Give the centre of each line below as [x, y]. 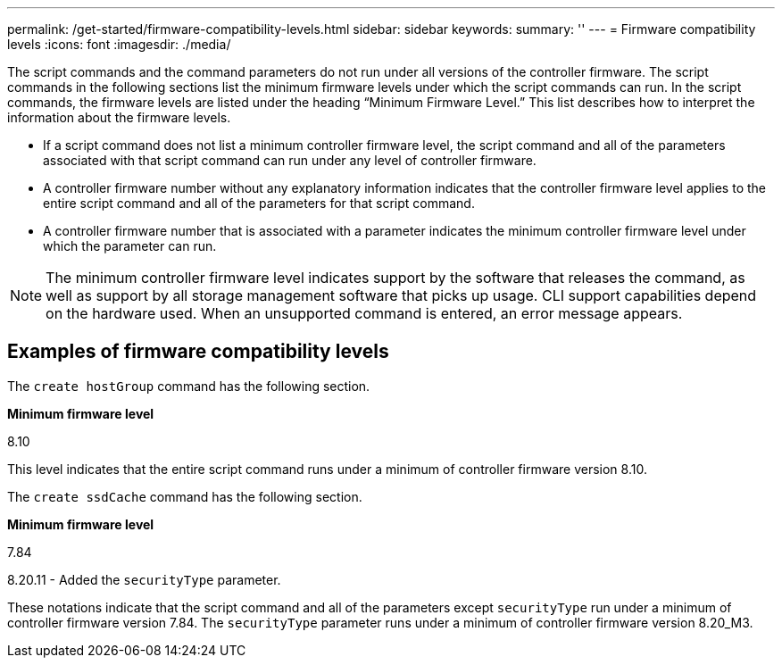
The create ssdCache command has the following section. [185, 496]
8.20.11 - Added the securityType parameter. [144, 579]
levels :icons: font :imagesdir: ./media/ [119, 44]
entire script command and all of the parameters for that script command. [259, 203]
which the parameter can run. [130, 246]
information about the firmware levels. [119, 117]
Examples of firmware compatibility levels [198, 352]
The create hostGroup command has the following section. [189, 386]
